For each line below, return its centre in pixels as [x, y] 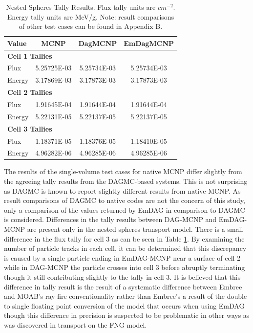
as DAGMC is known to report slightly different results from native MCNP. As [122, 190]
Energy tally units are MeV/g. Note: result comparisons [91, 16]
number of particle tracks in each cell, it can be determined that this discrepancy [125, 248]
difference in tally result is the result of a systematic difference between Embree [123, 286]
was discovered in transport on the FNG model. [75, 324]
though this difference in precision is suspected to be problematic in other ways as [127, 315]
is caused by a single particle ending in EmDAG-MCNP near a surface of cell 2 [122, 257]
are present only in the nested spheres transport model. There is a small [135, 229]
